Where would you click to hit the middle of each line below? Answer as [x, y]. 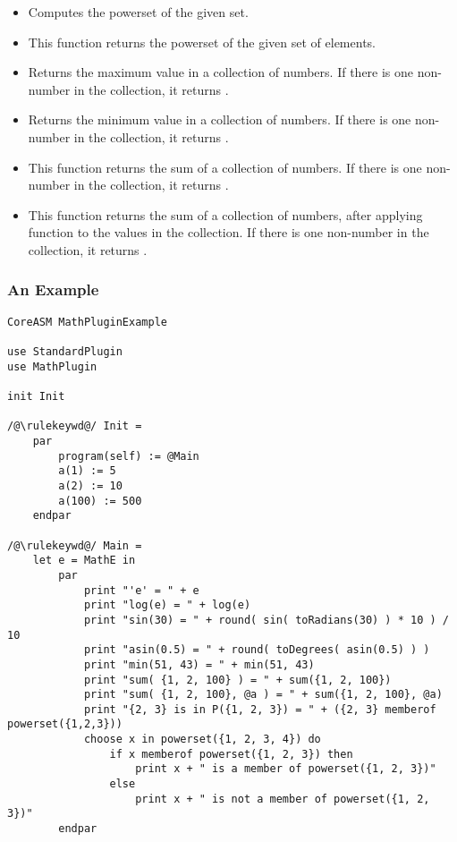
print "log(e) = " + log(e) [167, 605]
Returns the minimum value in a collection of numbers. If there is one [220, 119]
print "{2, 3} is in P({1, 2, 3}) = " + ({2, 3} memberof [260, 709]
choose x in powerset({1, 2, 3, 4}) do [202, 740]
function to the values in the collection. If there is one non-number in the [228, 232]
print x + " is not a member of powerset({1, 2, [283, 799]
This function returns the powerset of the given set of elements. [202, 42]
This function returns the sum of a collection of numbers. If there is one [225, 167]
